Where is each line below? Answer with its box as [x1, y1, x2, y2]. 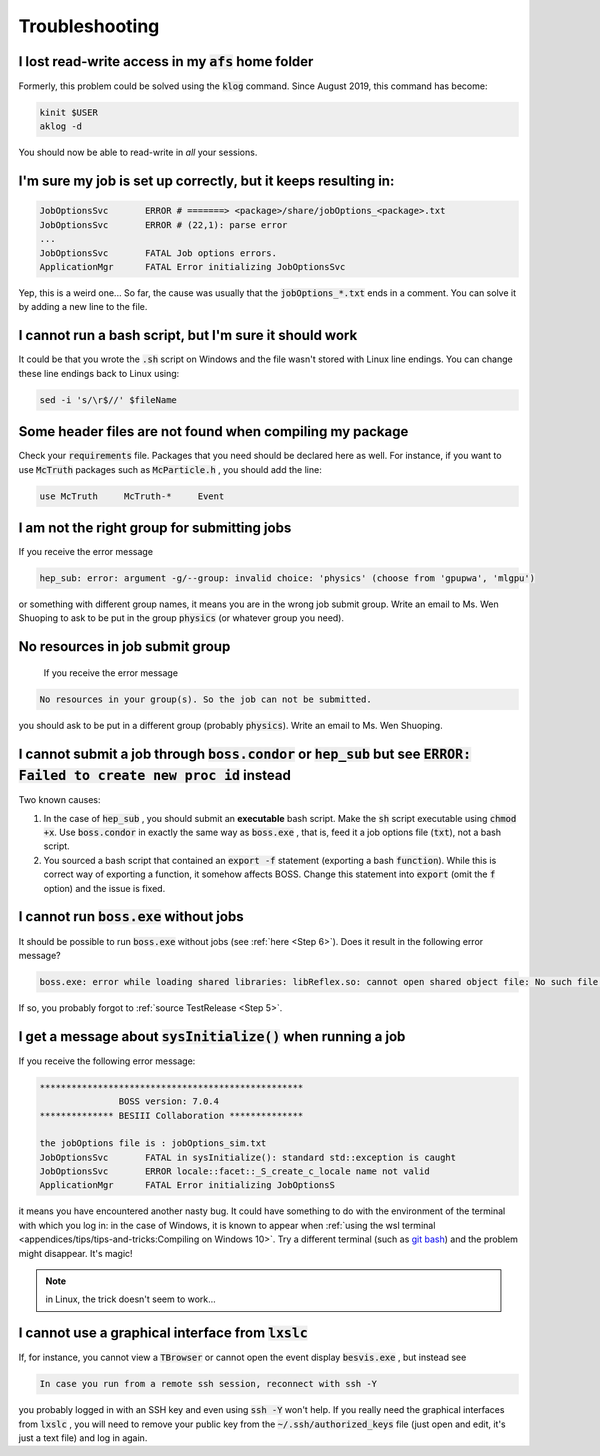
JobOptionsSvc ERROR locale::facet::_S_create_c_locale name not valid [39, 1166, 430, 1177]
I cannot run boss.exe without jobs [18, 908, 244, 925]
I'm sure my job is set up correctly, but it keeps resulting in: [18, 173, 395, 190]
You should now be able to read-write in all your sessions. [18, 146, 258, 159]
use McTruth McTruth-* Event [39, 490, 225, 502]
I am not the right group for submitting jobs [18, 519, 292, 536]
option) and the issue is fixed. [43, 882, 166, 894]
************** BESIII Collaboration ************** [39, 1110, 304, 1121]
